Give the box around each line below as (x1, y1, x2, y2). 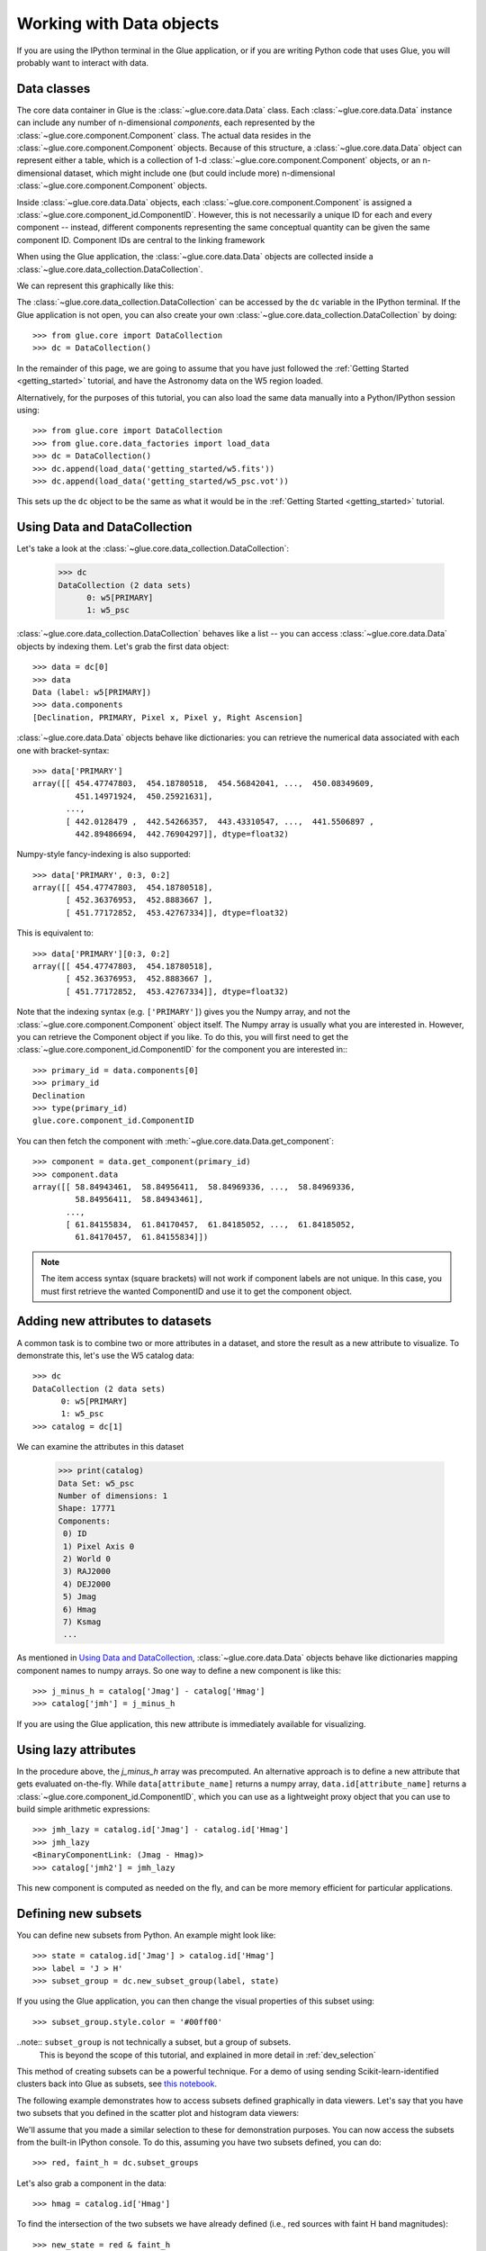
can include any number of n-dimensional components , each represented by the (16, 117, 315, 128)
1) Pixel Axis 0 (63, 1541, 135, 1551)
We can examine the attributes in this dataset (16, 1442, 184, 1452)
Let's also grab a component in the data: (16, 2177, 166, 2188)
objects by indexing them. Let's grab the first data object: (16, 640, 229, 652)
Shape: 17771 (58, 1504, 116, 1514)
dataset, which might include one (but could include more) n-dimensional (63, 167, 336, 178)
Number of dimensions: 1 (58, 1491, 168, 1501)
